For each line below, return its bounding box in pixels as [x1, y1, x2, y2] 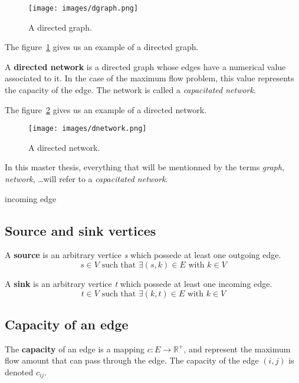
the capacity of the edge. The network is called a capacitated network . [5, 84, 256, 96]
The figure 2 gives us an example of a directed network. [5, 103, 207, 115]
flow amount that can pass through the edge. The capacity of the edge [5, 354, 259, 367]
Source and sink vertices [5, 221, 156, 239]
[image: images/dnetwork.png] [28, 124, 147, 133]
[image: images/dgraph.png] [28, 4, 139, 12]
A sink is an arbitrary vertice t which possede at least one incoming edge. [5, 278, 272, 290]
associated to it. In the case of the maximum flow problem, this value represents [5, 72, 294, 84]
